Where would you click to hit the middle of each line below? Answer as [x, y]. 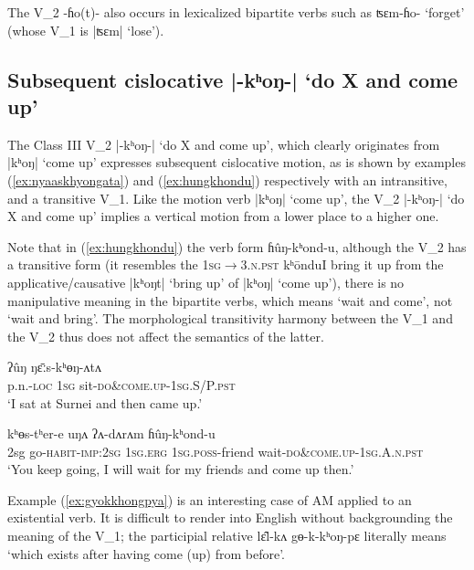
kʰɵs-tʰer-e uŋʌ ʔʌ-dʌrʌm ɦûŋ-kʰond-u [111, 433]
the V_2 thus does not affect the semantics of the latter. [166, 336]
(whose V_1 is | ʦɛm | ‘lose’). [86, 30]
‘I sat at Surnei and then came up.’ [105, 402]
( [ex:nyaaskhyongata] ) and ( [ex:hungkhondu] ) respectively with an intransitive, [227, 179]
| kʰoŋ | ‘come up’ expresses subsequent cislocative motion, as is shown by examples [237, 162]
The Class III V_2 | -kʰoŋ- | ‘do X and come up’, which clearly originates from [224, 144]
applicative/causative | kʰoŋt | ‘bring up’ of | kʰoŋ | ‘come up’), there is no [206, 282]
